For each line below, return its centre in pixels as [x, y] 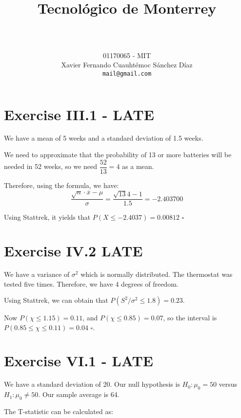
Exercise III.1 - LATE [79, 115]
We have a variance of [37, 274]
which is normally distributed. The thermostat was [157, 274]
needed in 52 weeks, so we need [51, 166]
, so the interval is [190, 318]
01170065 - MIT [127, 55]
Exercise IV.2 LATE [73, 250]
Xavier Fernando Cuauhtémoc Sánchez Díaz [127, 65]
